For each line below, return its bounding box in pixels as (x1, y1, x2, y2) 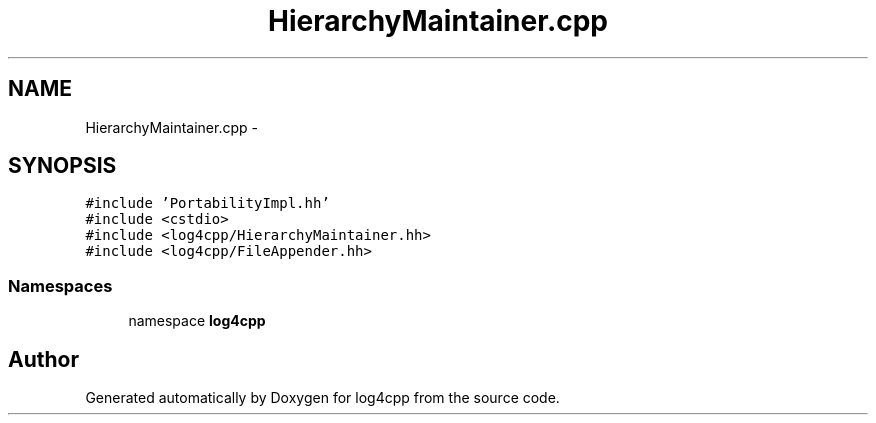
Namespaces (8, 275, 113, 296)
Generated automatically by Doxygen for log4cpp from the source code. (85, 389, 560, 407)
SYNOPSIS (8, 153, 117, 179)
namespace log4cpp (128, 312, 266, 330)
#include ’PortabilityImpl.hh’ (85, 195, 330, 212)
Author (8, 346, 79, 372)
